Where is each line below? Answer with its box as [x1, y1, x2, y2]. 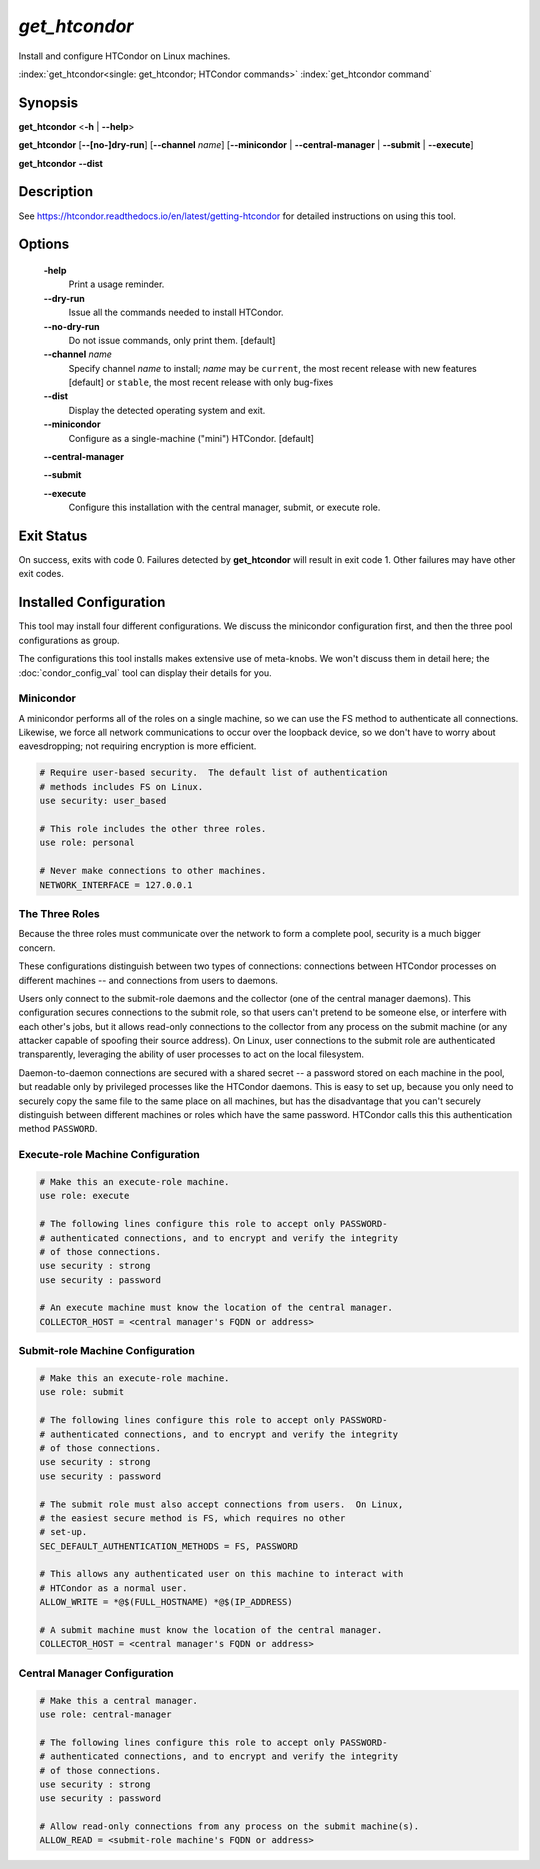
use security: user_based [39, 795, 167, 807]
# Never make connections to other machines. [39, 865, 267, 877]
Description [18, 183, 94, 200]
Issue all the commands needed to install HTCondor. [68, 306, 284, 319]
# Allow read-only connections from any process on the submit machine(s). [39, 1821, 420, 1832]
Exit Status [18, 528, 88, 544]
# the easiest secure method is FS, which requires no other [39, 1512, 346, 1524]
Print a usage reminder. [68, 278, 165, 290]
